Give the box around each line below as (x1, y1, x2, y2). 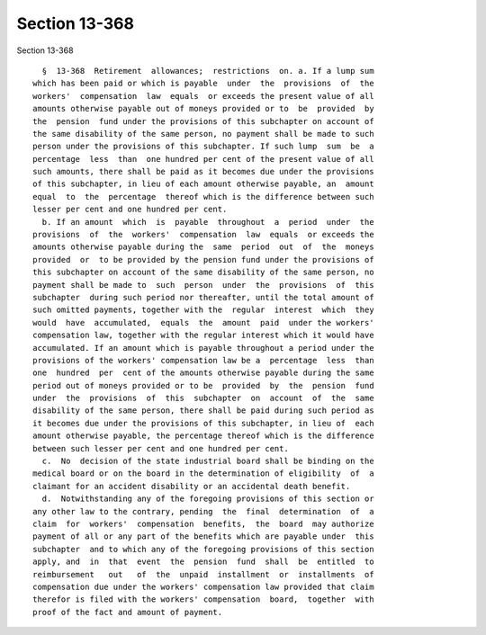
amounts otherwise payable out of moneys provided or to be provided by (32, 103, 374, 114)
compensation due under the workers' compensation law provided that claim (32, 581, 374, 592)
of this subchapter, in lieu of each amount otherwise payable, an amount (32, 179, 374, 189)
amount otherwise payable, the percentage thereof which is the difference (32, 431, 374, 441)
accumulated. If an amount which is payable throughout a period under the (32, 343, 374, 353)
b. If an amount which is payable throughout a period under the (41, 217, 374, 227)
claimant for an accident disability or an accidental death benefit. (32, 481, 351, 491)
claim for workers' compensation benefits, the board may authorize (32, 519, 374, 529)
